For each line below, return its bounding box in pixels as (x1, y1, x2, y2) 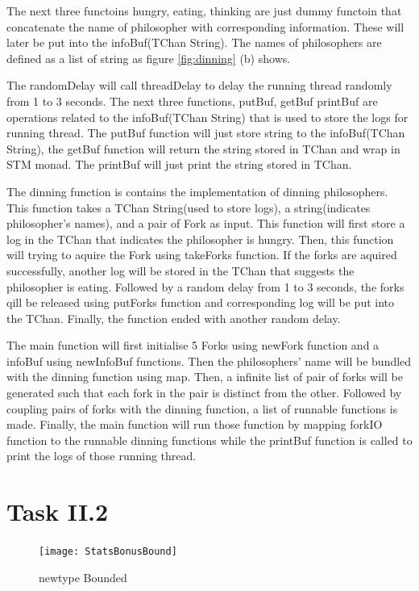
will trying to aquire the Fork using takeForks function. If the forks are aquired (6, 246, 397, 263)
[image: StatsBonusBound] (39, 546, 177, 558)
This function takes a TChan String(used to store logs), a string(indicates (6, 199, 371, 216)
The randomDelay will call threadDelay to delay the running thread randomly (6, 77, 392, 94)
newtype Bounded (39, 568, 127, 585)
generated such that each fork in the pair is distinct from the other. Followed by (6, 384, 402, 401)
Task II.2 (6, 495, 109, 528)
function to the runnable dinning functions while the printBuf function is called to (6, 431, 413, 448)
